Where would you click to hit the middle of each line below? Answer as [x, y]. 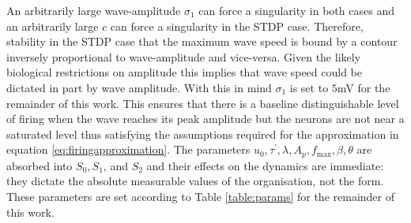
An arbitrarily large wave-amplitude [94, 10]
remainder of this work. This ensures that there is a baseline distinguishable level [203, 103]
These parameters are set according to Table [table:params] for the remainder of [200, 196]
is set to [309, 87]
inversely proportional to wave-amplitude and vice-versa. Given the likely [184, 56]
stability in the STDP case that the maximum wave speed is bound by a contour [202, 41]
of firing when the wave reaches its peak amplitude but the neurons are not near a [205, 119]
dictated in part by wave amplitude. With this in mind [139, 87]
